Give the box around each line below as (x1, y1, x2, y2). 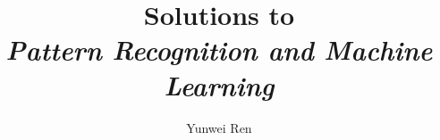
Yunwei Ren (186, 118, 252, 136)
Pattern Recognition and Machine (5, 31, 433, 69)
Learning (164, 66, 275, 103)
